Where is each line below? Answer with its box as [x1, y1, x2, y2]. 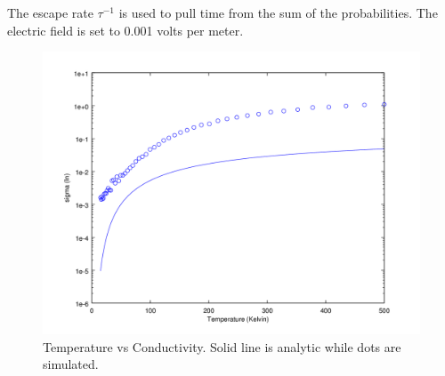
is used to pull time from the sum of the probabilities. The [118, 4, 438, 21]
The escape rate [7, 4, 93, 21]
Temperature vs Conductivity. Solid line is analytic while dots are [43, 337, 401, 356]
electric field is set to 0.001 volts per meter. [7, 20, 244, 39]
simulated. [43, 355, 99, 373]
